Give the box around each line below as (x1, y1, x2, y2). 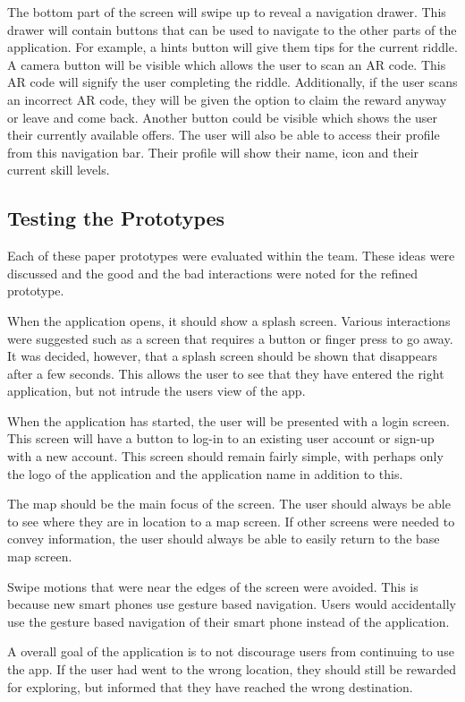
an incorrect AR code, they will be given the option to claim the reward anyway (7, 90, 447, 108)
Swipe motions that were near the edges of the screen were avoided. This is (7, 577, 418, 595)
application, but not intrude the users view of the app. (7, 381, 306, 400)
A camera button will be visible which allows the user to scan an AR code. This (7, 55, 446, 73)
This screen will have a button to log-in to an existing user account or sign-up (7, 429, 435, 448)
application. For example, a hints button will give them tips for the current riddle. (7, 38, 458, 56)
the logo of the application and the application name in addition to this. (7, 464, 403, 483)
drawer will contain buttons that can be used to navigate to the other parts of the (7, 20, 457, 39)
